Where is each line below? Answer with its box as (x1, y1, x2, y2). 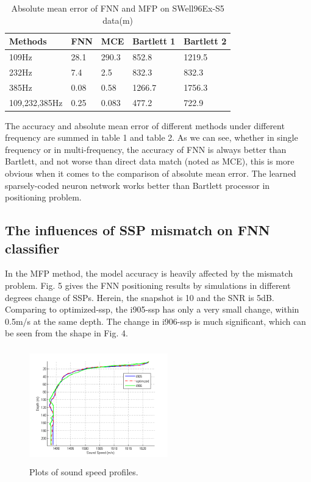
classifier (5, 238, 60, 257)
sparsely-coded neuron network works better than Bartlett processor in (5, 179, 270, 191)
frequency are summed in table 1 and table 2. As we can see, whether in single (5, 131, 298, 144)
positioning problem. (5, 191, 82, 204)
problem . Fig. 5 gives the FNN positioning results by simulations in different (5, 279, 291, 291)
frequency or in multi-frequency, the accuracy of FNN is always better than (5, 143, 287, 155)
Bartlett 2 (184, 35, 227, 48)
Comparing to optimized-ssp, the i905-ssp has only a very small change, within (5, 303, 299, 316)
